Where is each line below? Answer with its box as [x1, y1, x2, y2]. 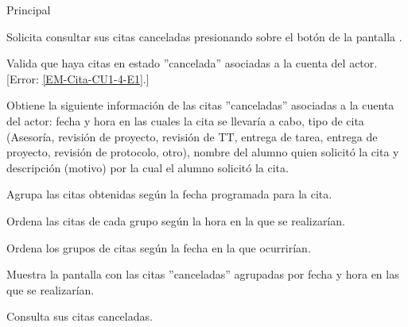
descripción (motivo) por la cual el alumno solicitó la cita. [6, 159, 289, 175]
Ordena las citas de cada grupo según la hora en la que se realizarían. [6, 212, 345, 229]
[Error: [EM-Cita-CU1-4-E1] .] [6, 70, 150, 87]
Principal [6, 2, 51, 17]
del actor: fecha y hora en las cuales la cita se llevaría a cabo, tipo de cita [6, 112, 364, 129]
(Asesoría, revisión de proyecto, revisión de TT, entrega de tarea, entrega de [6, 128, 378, 144]
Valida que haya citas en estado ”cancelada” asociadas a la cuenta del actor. [6, 55, 378, 71]
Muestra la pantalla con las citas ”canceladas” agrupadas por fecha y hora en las [6, 266, 399, 283]
